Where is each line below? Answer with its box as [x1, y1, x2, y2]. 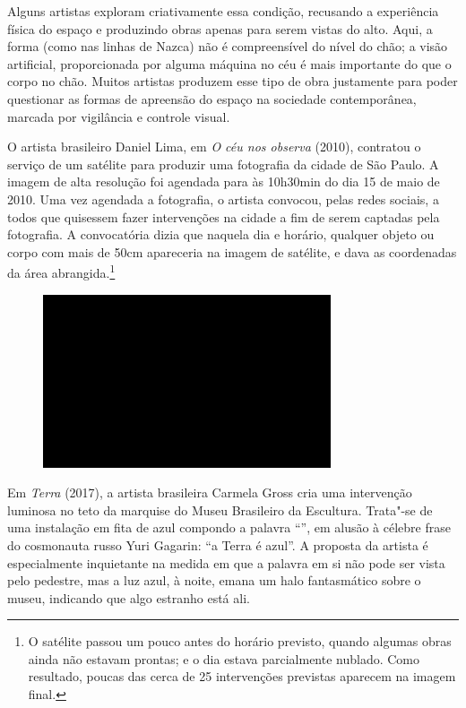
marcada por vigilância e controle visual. [7, 107, 230, 125]
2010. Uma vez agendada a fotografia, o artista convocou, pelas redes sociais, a [7, 189, 439, 208]
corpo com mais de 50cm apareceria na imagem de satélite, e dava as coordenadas [7, 242, 457, 261]
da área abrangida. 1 [7, 261, 116, 281]
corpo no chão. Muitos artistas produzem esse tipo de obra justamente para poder [7, 72, 458, 91]
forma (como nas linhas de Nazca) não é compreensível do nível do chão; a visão [7, 37, 448, 56]
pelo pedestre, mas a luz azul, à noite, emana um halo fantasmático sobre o [7, 571, 421, 590]
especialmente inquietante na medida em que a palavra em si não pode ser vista [7, 553, 445, 572]
